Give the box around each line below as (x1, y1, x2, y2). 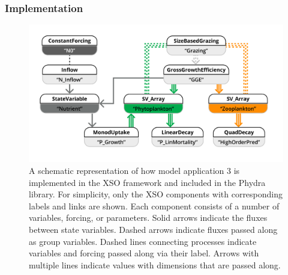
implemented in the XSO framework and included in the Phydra (29, 176, 266, 188)
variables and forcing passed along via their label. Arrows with (29, 247, 259, 259)
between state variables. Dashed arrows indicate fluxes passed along (29, 223, 278, 235)
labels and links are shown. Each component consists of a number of (29, 199, 280, 212)
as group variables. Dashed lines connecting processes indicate (29, 235, 257, 247)
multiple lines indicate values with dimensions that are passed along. (29, 258, 281, 271)
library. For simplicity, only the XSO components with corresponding (29, 188, 283, 200)
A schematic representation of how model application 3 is (29, 164, 240, 176)
